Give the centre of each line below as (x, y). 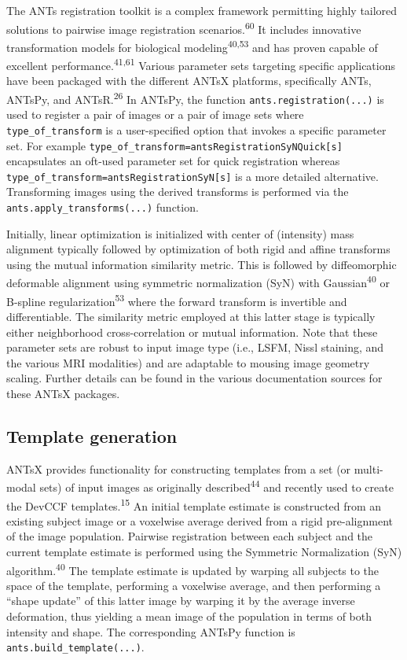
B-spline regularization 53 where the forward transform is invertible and (177, 300)
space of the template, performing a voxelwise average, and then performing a (194, 585)
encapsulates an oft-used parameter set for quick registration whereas (173, 161)
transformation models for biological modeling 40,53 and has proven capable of (192, 46)
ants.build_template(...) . (75, 647)
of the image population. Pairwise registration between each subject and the (190, 536)
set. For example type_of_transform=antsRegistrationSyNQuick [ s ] (174, 145)
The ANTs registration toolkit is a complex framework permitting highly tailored (202, 10)
